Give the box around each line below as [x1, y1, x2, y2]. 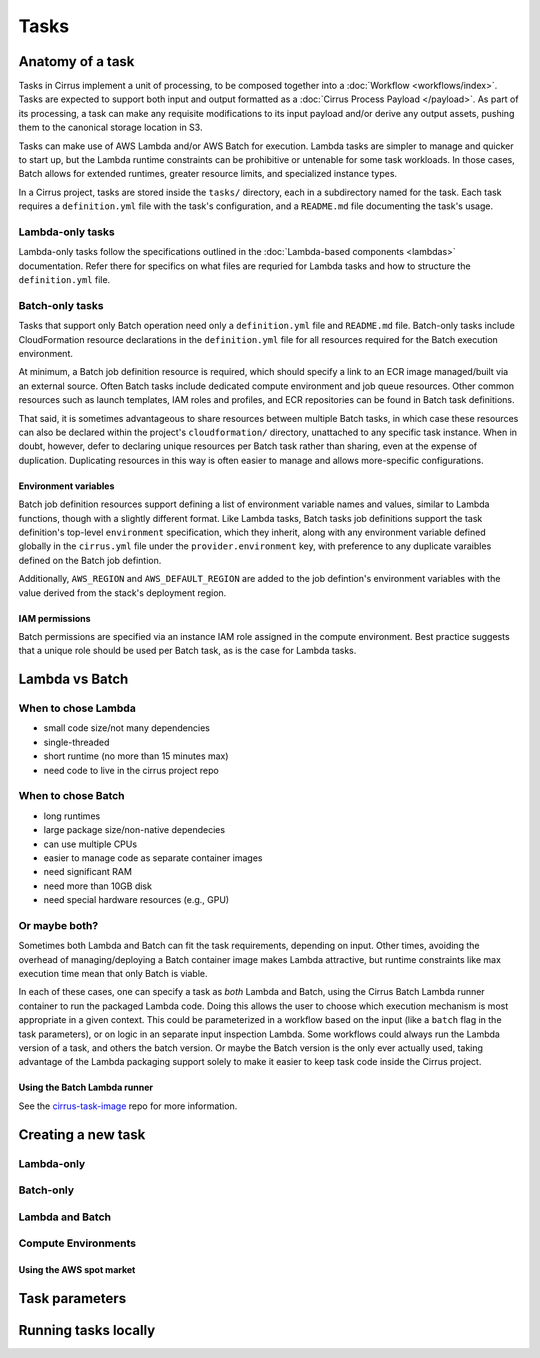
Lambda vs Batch [18, 671, 129, 688]
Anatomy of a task [18, 53, 135, 70]
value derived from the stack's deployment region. [18, 586, 227, 599]
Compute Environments [18, 1236, 137, 1250]
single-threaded [43, 736, 110, 748]
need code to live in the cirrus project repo [43, 764, 219, 776]
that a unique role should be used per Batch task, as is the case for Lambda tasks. [18, 645, 357, 657]
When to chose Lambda [18, 701, 137, 715]
